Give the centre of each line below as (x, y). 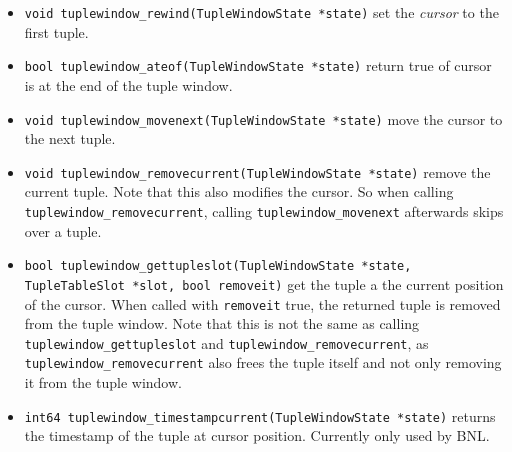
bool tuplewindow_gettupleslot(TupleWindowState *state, (218, 266)
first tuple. (56, 31)
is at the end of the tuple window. (128, 84)
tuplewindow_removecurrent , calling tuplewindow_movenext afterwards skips (264, 211)
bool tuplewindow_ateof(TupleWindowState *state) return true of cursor (258, 65)
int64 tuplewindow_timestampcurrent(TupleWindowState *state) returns (260, 415)
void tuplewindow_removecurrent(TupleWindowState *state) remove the (257, 171)
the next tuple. (70, 138)
